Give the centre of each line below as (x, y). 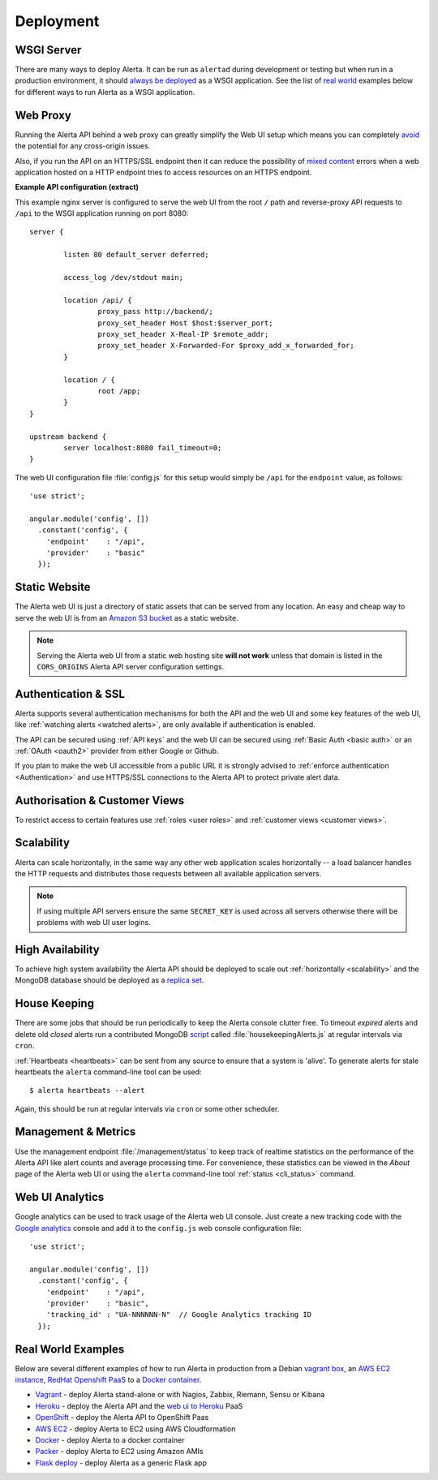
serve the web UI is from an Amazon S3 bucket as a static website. (127, 617)
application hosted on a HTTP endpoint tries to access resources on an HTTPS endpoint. (163, 172)
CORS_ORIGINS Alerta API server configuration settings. (131, 666)
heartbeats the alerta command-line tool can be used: (108, 1072)
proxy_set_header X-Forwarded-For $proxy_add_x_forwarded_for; (226, 346)
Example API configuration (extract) (77, 187)
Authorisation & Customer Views (100, 800)
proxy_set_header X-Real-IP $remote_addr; (183, 334)
